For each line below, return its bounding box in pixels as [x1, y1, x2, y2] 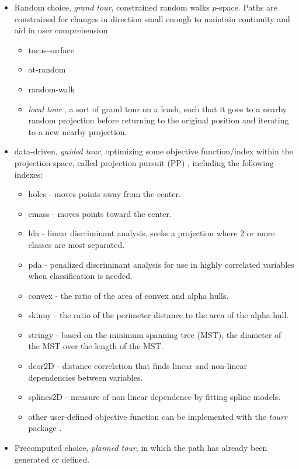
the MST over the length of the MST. [28, 340, 164, 352]
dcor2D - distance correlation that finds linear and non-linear [28, 360, 247, 372]
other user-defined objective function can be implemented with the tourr [28, 410, 287, 422]
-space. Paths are [216, 1, 277, 13]
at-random [28, 63, 66, 75]
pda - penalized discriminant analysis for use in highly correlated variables [28, 258, 294, 270]
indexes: [14, 168, 43, 180]
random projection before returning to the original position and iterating [28, 114, 289, 126]
